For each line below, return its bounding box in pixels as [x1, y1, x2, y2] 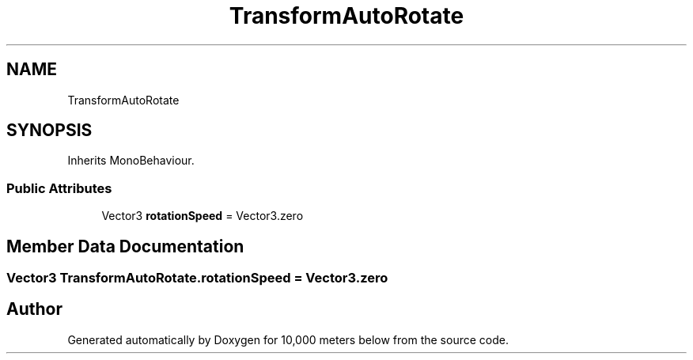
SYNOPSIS [6, 120, 93, 141]
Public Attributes [6, 180, 112, 196]
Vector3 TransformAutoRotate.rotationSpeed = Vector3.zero [6, 270, 388, 286]
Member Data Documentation [6, 236, 244, 256]
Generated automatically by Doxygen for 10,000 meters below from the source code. [67, 332, 509, 347]
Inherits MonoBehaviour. [67, 153, 195, 168]
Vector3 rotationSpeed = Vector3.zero [101, 209, 304, 223]
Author [6, 299, 62, 320]
